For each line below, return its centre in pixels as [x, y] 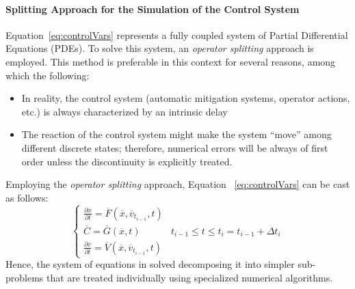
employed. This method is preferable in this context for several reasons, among [171, 61]
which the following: [48, 75]
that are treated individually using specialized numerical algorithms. [190, 277]
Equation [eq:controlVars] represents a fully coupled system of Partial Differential [177, 35]
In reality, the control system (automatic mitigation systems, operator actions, [186, 98]
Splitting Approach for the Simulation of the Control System [153, 9]
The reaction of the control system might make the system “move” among [176, 134]
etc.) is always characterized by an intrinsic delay [124, 111]
